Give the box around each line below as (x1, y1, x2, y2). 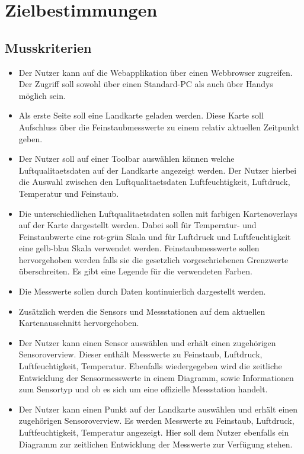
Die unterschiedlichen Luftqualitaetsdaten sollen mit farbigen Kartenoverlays (18, 207, 297, 219)
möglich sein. (18, 89, 66, 101)
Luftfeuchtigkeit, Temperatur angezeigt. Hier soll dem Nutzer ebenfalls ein (18, 426, 289, 439)
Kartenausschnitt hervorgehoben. (18, 316, 139, 329)
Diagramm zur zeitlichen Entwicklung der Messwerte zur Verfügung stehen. (18, 437, 293, 450)
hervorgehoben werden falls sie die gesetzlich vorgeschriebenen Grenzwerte (18, 253, 289, 266)
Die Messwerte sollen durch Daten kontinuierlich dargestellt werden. (18, 285, 266, 298)
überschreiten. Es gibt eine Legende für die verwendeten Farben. (18, 265, 252, 277)
